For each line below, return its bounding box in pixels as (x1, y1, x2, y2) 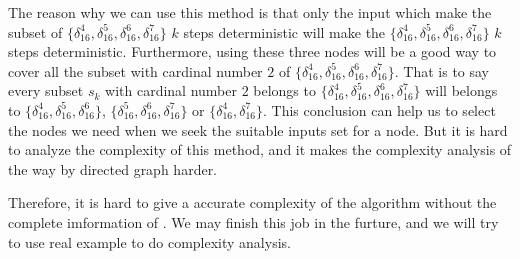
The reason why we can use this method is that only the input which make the (8, 2, 492, 22)
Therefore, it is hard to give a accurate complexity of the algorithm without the (8, 192, 497, 213)
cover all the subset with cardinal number (8, 60, 263, 81)
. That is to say (394, 60, 490, 81)
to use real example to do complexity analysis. (8, 231, 291, 252)
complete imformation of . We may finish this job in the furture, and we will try (8, 211, 499, 232)
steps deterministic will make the (183, 21, 386, 42)
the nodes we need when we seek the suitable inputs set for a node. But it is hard (8, 119, 508, 140)
